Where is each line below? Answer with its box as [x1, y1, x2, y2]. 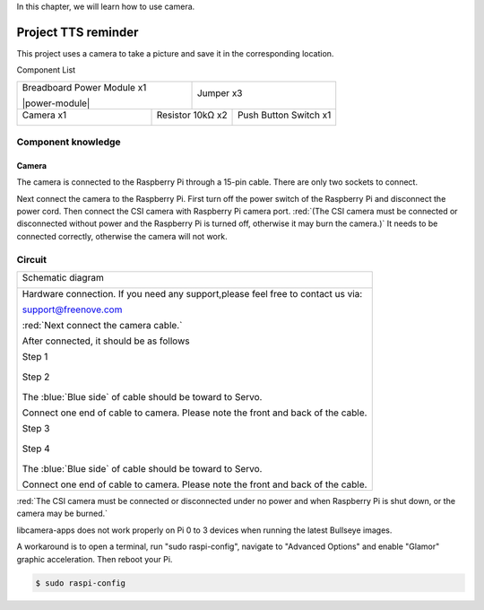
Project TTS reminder [16, 24, 139, 39]
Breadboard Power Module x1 [22, 81, 147, 93]
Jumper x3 [196, 86, 243, 99]
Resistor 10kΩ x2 [156, 109, 228, 121]
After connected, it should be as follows [22, 335, 190, 347]
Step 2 [22, 370, 50, 383]
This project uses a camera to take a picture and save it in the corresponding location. [16, 48, 334, 58]
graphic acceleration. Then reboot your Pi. [16, 553, 173, 564]
